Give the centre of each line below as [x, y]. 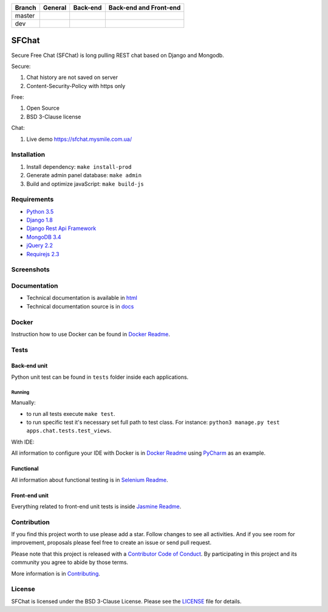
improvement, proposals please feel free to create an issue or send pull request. [111, 543]
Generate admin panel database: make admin [84, 175]
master [25, 15]
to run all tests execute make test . [71, 413]
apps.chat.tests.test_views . [69, 430]
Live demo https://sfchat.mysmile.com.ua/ [79, 139]
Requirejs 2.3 [43, 254]
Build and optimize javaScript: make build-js [85, 184]
